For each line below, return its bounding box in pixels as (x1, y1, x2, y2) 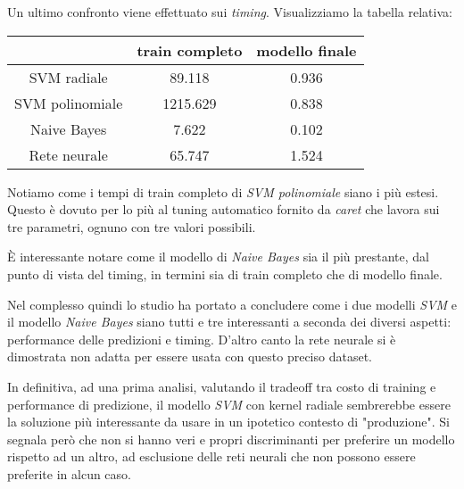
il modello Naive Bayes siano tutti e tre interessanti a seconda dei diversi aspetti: (7, 312, 452, 331)
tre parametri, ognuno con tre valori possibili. (7, 217, 256, 236)
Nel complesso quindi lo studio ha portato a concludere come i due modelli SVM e (7, 294, 458, 313)
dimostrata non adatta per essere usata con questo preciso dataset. (7, 347, 372, 366)
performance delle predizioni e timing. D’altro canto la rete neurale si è (7, 329, 396, 348)
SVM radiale (29, 66, 108, 87)
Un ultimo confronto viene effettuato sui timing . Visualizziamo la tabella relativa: (7, 3, 452, 21)
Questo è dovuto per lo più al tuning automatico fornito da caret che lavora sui (7, 200, 440, 219)
